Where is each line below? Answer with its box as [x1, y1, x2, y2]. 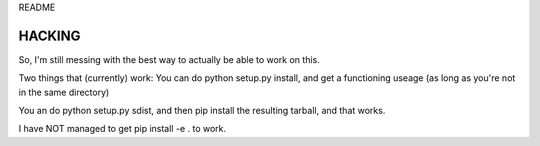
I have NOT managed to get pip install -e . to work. [18, 123, 227, 135]
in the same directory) [18, 86, 110, 98]
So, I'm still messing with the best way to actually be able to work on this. [18, 53, 320, 65]
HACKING [18, 27, 81, 44]
